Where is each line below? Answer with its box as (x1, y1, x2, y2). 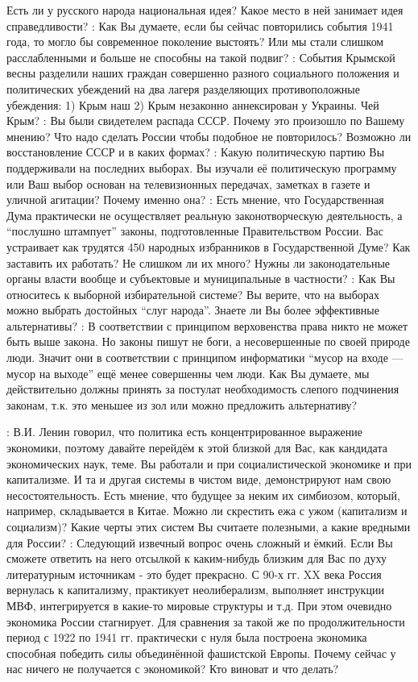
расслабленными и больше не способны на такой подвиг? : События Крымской (6, 48, 395, 65)
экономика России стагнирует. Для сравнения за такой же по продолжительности (6, 613, 405, 630)
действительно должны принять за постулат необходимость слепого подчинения (6, 381, 399, 397)
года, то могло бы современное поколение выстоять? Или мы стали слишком (6, 33, 384, 50)
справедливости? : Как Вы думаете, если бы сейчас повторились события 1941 (6, 17, 394, 34)
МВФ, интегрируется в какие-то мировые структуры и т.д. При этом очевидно (6, 597, 392, 613)
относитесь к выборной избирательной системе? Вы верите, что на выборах (6, 285, 379, 302)
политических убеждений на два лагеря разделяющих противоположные (6, 80, 360, 97)
